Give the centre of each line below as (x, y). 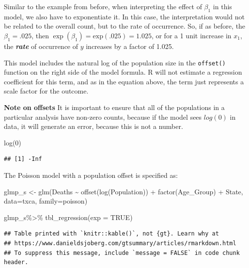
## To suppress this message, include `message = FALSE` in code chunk (122, 253)
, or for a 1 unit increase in (191, 35)
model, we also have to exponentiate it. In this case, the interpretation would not (124, 16)
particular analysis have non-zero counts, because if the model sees (103, 117)
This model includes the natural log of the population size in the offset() (115, 62)
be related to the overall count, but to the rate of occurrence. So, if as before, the (125, 26)
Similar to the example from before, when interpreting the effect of (103, 6)
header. (16, 262)
